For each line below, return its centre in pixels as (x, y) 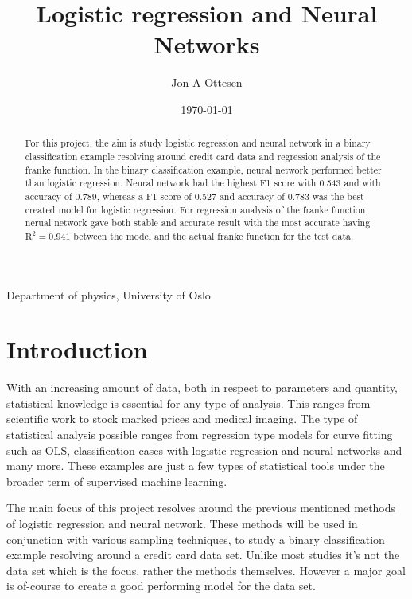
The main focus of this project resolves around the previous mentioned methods (201, 508)
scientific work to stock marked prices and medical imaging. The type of (182, 419)
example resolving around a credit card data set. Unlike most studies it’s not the (203, 555)
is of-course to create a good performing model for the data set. (161, 586)
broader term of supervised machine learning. (117, 481)
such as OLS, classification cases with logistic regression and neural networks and (204, 450)
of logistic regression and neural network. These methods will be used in (182, 524)
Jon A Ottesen (207, 82)
